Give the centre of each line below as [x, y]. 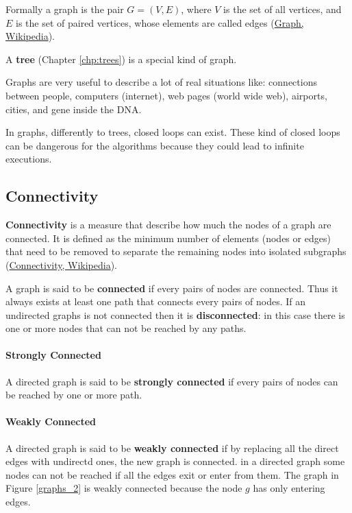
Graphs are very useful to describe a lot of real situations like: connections [161, 82]
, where [196, 9]
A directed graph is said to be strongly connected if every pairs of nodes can [172, 381]
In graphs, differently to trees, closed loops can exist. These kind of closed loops [173, 132]
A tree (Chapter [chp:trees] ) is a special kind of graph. [121, 59]
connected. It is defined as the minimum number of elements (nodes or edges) [168, 238]
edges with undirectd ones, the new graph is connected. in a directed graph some [175, 461]
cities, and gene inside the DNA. [74, 109]
